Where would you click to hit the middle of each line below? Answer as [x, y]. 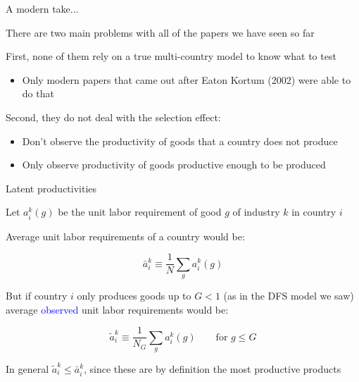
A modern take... [42, 8]
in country [314, 212]
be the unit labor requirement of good [140, 212]
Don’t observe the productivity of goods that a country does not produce [180, 141]
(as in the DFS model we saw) [289, 295]
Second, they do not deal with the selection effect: [113, 117]
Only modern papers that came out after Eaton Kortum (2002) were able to [187, 79]
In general [27, 369]
